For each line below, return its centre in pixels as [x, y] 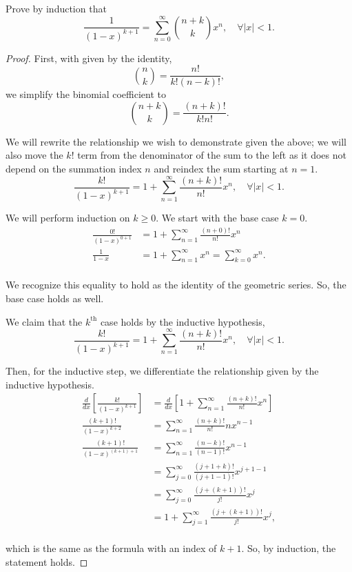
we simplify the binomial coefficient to [86, 94]
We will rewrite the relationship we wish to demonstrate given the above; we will [176, 141]
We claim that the [44, 321]
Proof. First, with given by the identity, [89, 58]
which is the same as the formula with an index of [111, 548]
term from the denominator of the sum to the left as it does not [212, 155]
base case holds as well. [55, 298]
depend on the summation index [74, 168]
